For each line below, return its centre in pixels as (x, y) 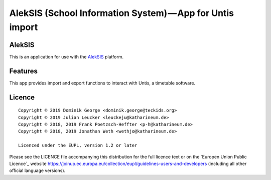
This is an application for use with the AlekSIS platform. (66, 56)
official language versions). (37, 170)
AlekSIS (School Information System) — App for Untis (122, 13)
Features (23, 71)
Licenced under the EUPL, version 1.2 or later (78, 145)
